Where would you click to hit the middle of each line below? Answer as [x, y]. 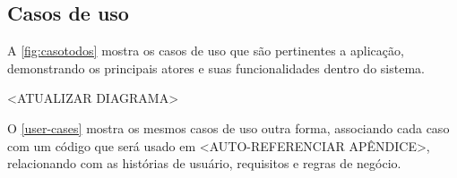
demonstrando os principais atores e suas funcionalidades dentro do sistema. [216, 68]
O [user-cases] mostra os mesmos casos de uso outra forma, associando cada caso [228, 127]
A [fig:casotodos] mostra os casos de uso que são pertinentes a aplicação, [206, 51]
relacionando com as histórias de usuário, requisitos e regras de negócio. [204, 163]
